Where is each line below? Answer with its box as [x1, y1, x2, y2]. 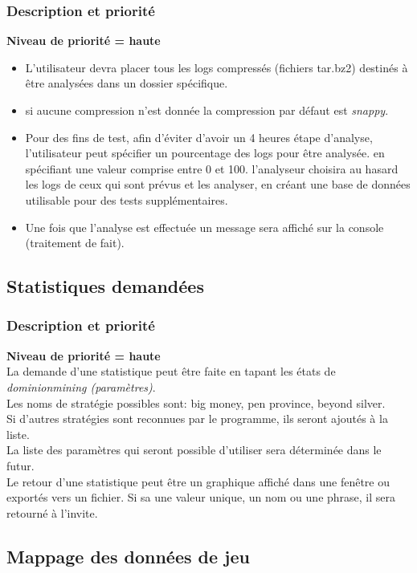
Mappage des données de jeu [6, 543, 250, 568]
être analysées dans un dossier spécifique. [25, 75, 228, 91]
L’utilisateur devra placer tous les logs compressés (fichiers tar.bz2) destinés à [25, 59, 408, 75]
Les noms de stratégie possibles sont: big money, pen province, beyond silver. [6, 394, 386, 411]
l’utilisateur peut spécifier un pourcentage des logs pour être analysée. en [25, 144, 385, 161]
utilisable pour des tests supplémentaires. [25, 191, 228, 208]
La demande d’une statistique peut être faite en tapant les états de [6, 363, 336, 380]
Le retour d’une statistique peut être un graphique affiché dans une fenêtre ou [6, 473, 390, 490]
